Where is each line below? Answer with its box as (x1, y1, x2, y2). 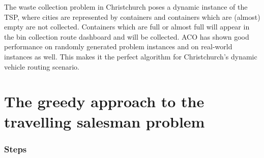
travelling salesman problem (4, 111, 205, 132)
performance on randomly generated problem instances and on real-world (4, 41, 232, 52)
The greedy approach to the (4, 91, 204, 112)
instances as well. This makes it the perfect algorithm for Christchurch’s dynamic (4, 51, 257, 61)
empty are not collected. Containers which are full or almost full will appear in (4, 21, 250, 32)
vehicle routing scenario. (4, 61, 79, 72)
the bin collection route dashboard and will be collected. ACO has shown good (4, 31, 249, 42)
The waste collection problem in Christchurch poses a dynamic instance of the (4, 2, 248, 12)
